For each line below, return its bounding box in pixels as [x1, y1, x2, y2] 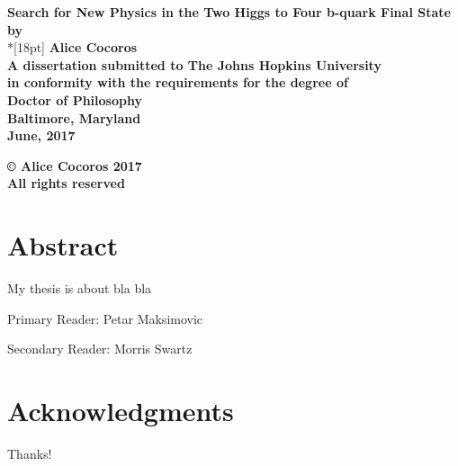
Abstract [7, 227, 119, 264]
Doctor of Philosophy [7, 90, 142, 109]
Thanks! [7, 444, 52, 462]
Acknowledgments [7, 392, 234, 429]
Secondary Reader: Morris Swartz [7, 339, 193, 358]
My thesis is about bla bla [7, 279, 152, 298]
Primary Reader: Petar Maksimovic [7, 309, 203, 327]
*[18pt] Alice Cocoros [7, 38, 138, 57]
